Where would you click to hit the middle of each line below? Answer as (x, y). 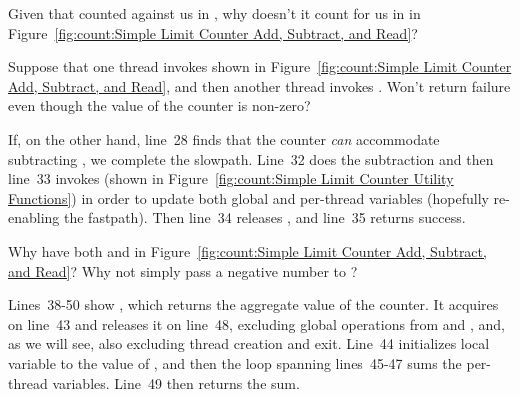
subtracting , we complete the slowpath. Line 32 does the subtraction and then (251, 158)
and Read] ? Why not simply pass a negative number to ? (183, 270)
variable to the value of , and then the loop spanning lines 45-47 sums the (235, 362)
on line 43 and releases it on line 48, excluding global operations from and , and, (256, 323)
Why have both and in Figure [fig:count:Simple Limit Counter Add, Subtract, (247, 250)
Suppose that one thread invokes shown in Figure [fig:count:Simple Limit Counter (260, 66)
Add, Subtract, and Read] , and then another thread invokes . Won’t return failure (259, 85)
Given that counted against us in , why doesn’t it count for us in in (214, 13)
